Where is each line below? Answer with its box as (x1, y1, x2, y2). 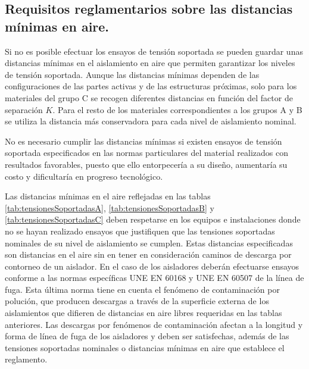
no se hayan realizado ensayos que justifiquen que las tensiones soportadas (5, 224, 275, 237)
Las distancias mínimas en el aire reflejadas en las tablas (5, 190, 211, 202)
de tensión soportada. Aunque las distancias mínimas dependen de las (5, 68, 260, 80)
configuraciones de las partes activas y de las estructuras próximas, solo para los (5, 80, 297, 92)
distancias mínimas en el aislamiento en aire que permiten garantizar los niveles (5, 57, 295, 69)
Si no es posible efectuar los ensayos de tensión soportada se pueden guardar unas (5, 45, 303, 57)
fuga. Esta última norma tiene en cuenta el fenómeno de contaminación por (5, 283, 280, 295)
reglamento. (5, 353, 48, 365)
